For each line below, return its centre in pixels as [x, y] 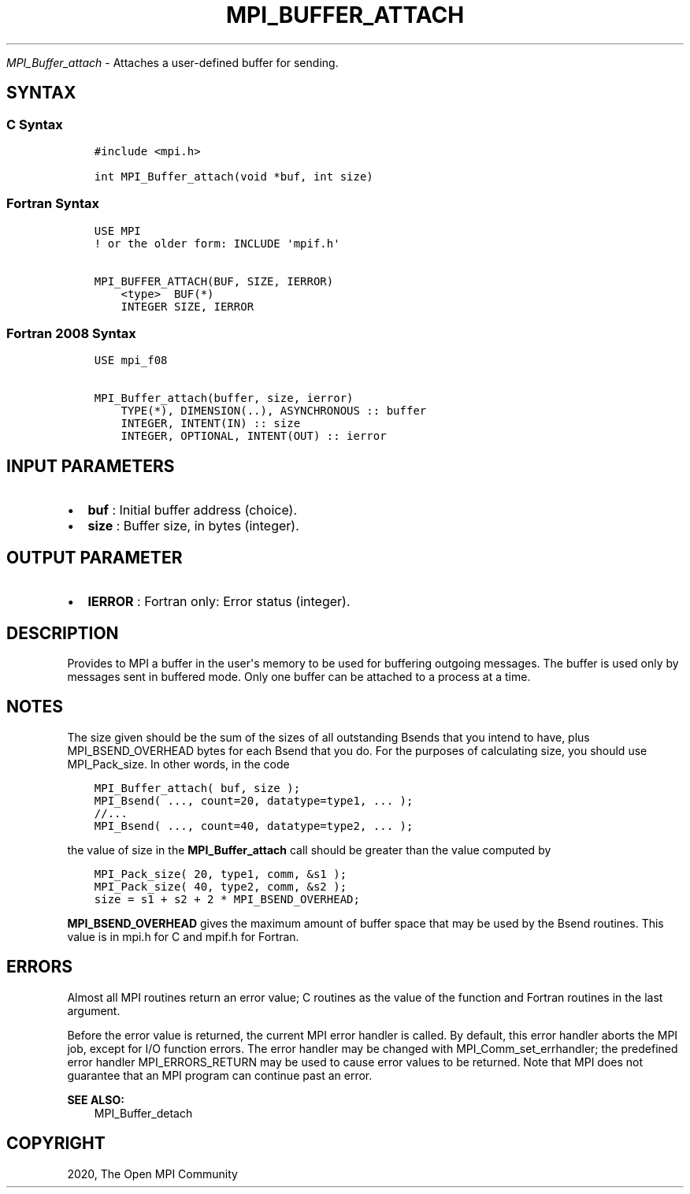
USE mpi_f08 [131, 361]
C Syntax [35, 124]
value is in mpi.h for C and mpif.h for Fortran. [183, 936]
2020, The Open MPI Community [152, 1174]
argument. [94, 1010]
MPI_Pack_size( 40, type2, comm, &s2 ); [221, 886]
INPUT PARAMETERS [91, 466]
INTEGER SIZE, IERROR [187, 306]
